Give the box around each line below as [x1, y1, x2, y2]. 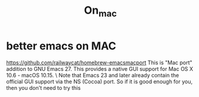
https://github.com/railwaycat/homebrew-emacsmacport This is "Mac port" [6, 59, 192, 66]
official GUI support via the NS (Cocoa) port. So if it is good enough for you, [6, 78, 193, 85]
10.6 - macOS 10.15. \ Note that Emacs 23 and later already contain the [6, 71, 179, 79]
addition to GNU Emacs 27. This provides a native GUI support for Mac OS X [6, 65, 194, 72]
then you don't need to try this [6, 84, 81, 91]
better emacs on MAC [6, 39, 117, 52]
